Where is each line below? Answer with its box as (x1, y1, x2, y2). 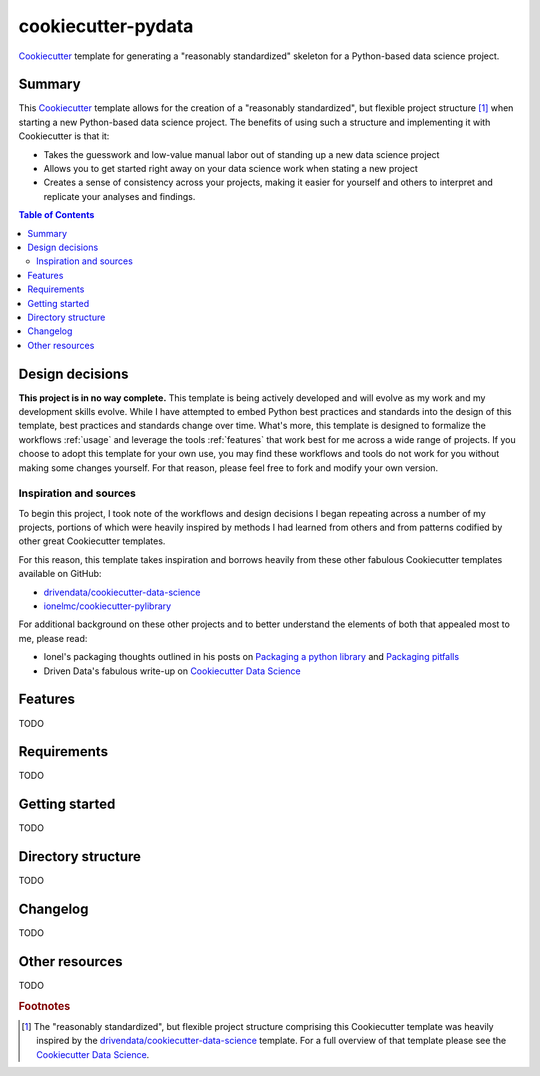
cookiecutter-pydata (18, 15, 194, 37)
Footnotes (18, 999, 71, 1013)
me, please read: (18, 632, 88, 644)
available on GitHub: (18, 568, 102, 580)
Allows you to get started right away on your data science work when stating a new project (43, 163, 419, 175)
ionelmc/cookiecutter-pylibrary (43, 600, 172, 612)
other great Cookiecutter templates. (18, 535, 166, 547)
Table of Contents (18, 209, 95, 221)
